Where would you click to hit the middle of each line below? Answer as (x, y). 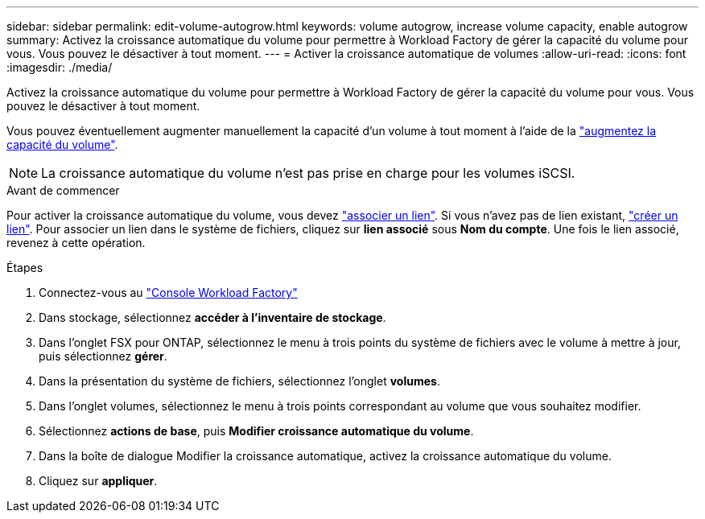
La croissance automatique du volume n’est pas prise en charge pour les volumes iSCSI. (308, 173)
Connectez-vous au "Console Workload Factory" (168, 292)
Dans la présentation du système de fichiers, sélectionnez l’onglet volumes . (239, 381)
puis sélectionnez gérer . (103, 356)
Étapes (25, 268)
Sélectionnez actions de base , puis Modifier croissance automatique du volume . (256, 431)
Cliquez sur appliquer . (98, 481)
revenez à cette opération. (76, 243)
